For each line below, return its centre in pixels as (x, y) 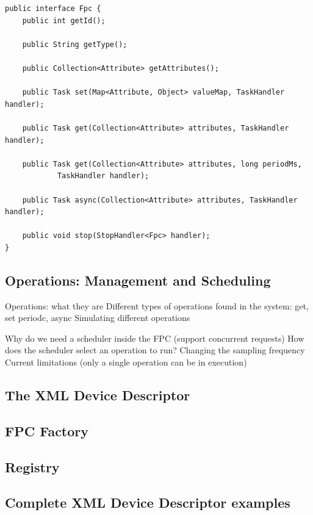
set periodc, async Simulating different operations (98, 318)
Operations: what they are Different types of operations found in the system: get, (157, 305)
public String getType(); (75, 44)
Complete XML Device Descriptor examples (148, 502)
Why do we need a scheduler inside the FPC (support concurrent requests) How (155, 338)
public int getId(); (64, 20)
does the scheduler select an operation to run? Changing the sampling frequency (155, 350)
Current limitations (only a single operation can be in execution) (126, 362)
